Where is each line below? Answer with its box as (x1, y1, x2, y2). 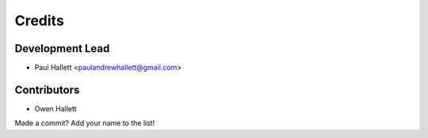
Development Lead (14, 42, 110, 55)
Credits (14, 12, 65, 29)
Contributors (14, 83, 80, 96)
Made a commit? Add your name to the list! (14, 118, 155, 128)
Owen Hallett (34, 103, 77, 114)
